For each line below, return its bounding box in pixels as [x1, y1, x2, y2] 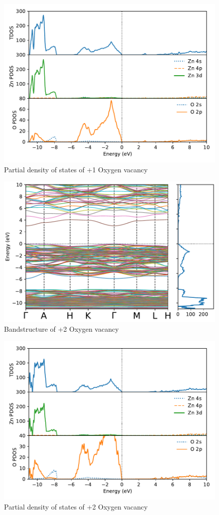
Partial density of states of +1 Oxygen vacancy [4, 164, 148, 174]
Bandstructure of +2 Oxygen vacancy [4, 324, 119, 334]
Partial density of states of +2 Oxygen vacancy [4, 501, 148, 512]
